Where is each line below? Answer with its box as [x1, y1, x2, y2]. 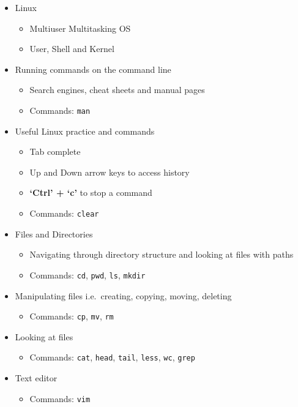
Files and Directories [15, 227, 93, 240]
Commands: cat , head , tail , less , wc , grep [29, 351, 195, 364]
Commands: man [29, 103, 91, 116]
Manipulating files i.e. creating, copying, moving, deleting [15, 289, 232, 302]
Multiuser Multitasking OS [29, 21, 131, 34]
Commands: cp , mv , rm [29, 310, 114, 323]
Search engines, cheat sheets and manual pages [29, 83, 205, 96]
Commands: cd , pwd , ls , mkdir [29, 268, 146, 281]
